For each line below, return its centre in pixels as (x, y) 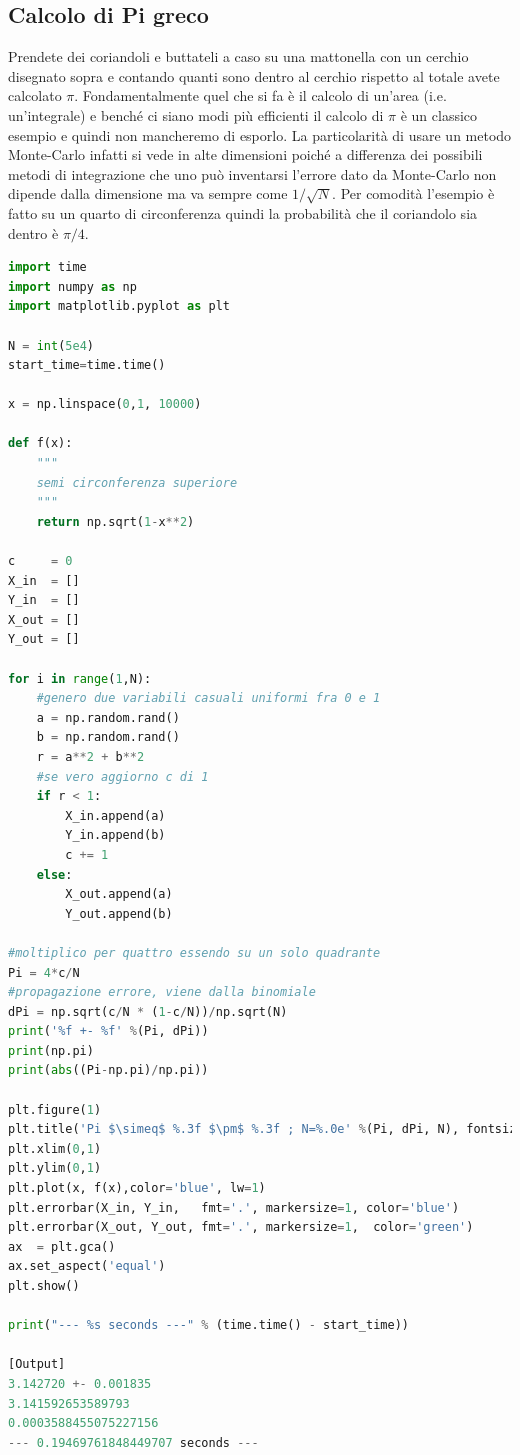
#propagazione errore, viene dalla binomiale (162, 992)
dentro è (33, 232)
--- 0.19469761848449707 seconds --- (133, 1442)
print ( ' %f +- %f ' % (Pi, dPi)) (108, 1031)
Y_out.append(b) (119, 913)
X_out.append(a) (119, 894)
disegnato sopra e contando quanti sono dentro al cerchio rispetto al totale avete (254, 75)
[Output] (37, 1364)
